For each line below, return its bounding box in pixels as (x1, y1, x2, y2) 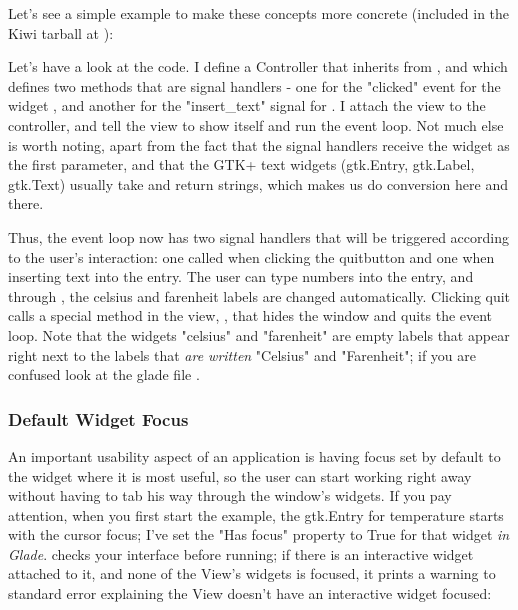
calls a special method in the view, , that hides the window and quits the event (8, 305, 493, 326)
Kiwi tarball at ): (8, 22, 114, 43)
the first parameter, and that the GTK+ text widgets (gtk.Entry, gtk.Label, (8, 154, 475, 175)
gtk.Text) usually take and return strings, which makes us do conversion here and (8, 173, 508, 194)
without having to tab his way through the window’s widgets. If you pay (8, 485, 452, 506)
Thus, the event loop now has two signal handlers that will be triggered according (8, 226, 509, 247)
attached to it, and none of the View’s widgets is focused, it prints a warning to (8, 563, 496, 584)
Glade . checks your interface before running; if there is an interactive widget (8, 543, 474, 564)
